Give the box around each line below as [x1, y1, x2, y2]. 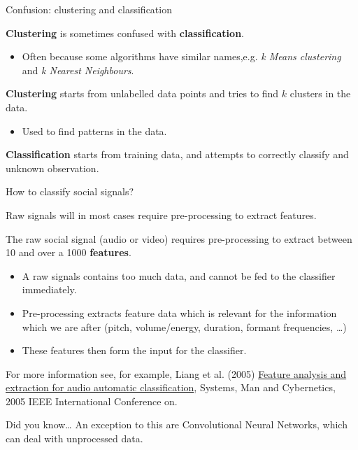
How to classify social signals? [6, 184, 134, 199]
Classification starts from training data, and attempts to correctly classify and [6, 147, 349, 162]
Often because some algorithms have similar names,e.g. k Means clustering [22, 49, 341, 64]
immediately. [22, 282, 77, 297]
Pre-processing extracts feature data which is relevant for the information [22, 305, 337, 320]
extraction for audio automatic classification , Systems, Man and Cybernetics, [6, 380, 336, 395]
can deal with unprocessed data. [6, 431, 143, 446]
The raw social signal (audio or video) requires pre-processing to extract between [6, 231, 352, 246]
